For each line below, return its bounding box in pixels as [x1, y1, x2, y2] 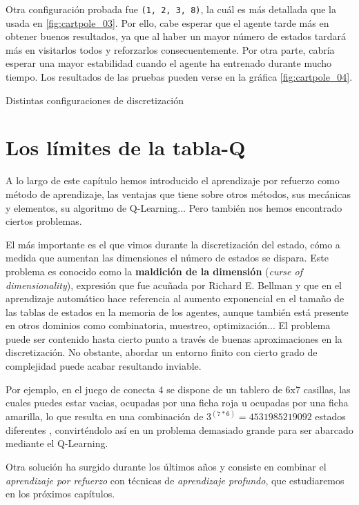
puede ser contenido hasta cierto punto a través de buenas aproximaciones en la [6, 331, 342, 346]
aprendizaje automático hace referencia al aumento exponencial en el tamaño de [6, 291, 345, 306]
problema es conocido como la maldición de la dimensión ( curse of [6, 264, 302, 278]
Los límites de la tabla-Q [6, 133, 246, 161]
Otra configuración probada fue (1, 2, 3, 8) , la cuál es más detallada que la [6, 2, 336, 16]
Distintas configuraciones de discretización [6, 92, 184, 107]
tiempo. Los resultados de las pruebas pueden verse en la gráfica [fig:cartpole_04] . [6, 70, 353, 84]
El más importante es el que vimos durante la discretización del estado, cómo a [6, 237, 340, 251]
